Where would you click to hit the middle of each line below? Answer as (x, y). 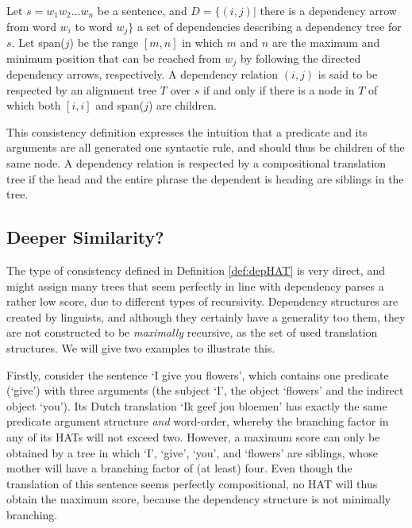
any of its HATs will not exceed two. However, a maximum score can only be (193, 436)
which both (34, 105)
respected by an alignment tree (82, 89)
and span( (120, 105)
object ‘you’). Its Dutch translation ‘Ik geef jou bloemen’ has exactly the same (197, 405)
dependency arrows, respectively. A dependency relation (142, 74)
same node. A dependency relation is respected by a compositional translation (196, 163)
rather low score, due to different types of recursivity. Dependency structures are (202, 301)
